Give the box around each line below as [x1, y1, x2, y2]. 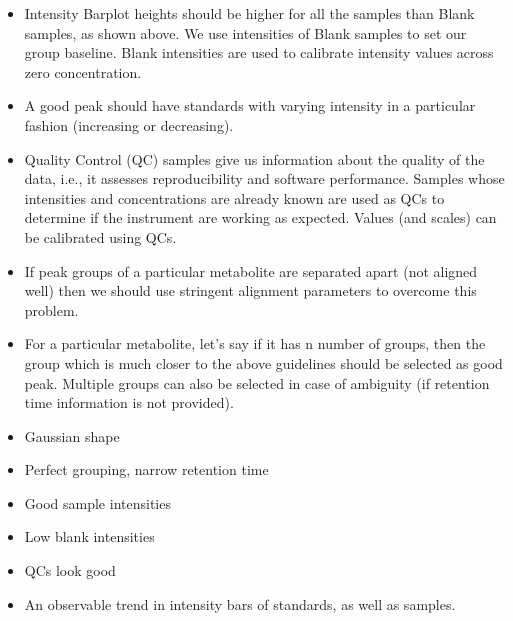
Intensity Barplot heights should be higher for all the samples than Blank [24, 3, 475, 23]
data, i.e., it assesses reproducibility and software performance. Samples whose [24, 168, 505, 189]
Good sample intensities [24, 492, 171, 513]
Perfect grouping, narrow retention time [24, 459, 269, 480]
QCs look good [24, 560, 116, 581]
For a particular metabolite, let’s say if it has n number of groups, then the [24, 333, 486, 354]
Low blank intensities [24, 526, 155, 547]
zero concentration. [24, 61, 142, 82]
